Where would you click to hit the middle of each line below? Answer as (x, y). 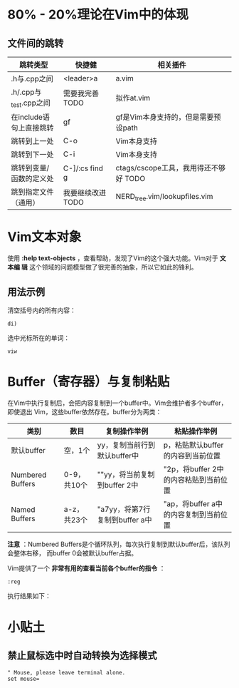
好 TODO (131, 179)
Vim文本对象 (44, 237)
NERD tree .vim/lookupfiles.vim (164, 197)
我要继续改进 (85, 193)
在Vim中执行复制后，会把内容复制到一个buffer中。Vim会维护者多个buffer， (117, 403)
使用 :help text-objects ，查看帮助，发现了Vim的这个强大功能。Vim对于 (113, 258)
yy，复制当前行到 (126, 445)
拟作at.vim (133, 98)
